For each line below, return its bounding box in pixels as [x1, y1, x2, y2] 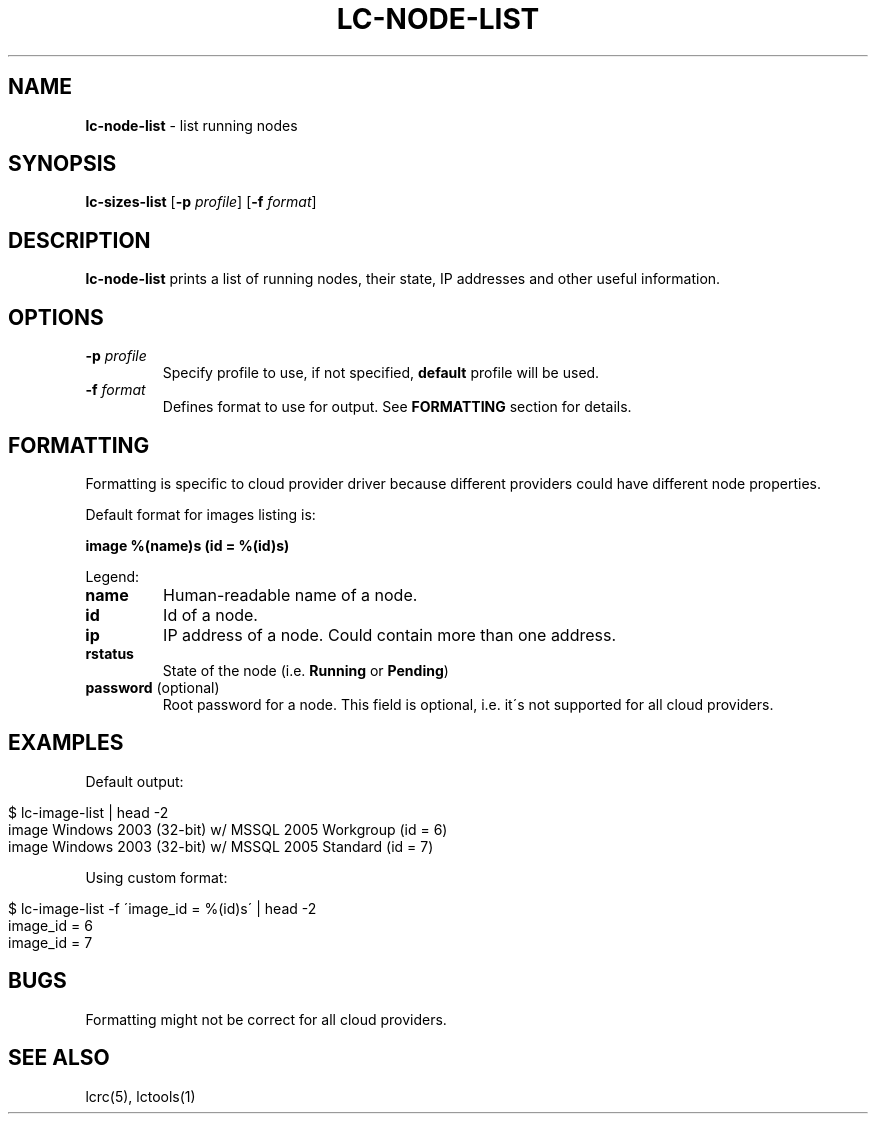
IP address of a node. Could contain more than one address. [163, 624, 617, 645]
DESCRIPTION [8, 227, 151, 253]
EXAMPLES [8, 730, 124, 756]
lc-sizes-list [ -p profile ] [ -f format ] [85, 193, 317, 211]
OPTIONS [8, 304, 104, 330]
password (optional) [85, 678, 220, 696]
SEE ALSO [8, 1045, 110, 1071]
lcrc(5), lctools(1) [85, 1087, 196, 1105]
